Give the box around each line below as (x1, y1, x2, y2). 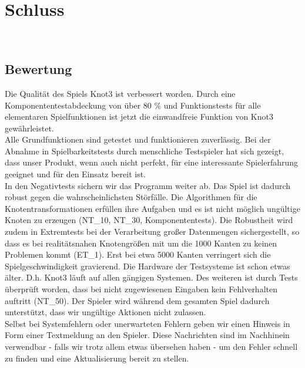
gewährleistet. (5, 121, 54, 134)
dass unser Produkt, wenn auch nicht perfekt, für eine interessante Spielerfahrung (5, 156, 299, 168)
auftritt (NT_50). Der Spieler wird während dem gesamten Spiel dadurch (5, 294, 270, 306)
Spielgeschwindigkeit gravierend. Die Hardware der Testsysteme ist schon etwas (5, 259, 290, 272)
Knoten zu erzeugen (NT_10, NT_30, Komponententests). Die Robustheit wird (5, 214, 293, 226)
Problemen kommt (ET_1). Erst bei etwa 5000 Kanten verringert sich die (5, 248, 271, 261)
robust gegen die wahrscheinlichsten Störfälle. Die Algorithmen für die (5, 191, 257, 203)
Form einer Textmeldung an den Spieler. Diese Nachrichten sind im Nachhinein (5, 329, 290, 341)
